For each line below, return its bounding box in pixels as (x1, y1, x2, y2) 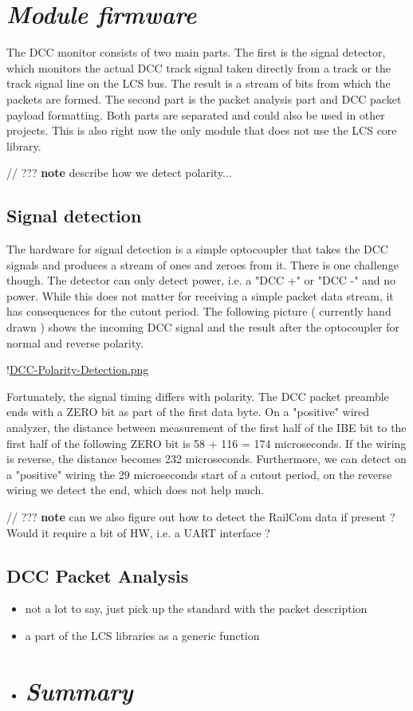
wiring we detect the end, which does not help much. (6, 481, 265, 498)
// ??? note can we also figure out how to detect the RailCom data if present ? (6, 508, 395, 524)
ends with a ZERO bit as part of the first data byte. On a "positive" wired (6, 403, 370, 420)
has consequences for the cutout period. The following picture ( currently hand (6, 303, 391, 320)
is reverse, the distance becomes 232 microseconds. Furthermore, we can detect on (6, 450, 407, 467)
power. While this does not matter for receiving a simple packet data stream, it (6, 287, 394, 304)
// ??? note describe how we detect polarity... (6, 164, 232, 181)
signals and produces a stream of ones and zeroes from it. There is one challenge (6, 256, 399, 273)
